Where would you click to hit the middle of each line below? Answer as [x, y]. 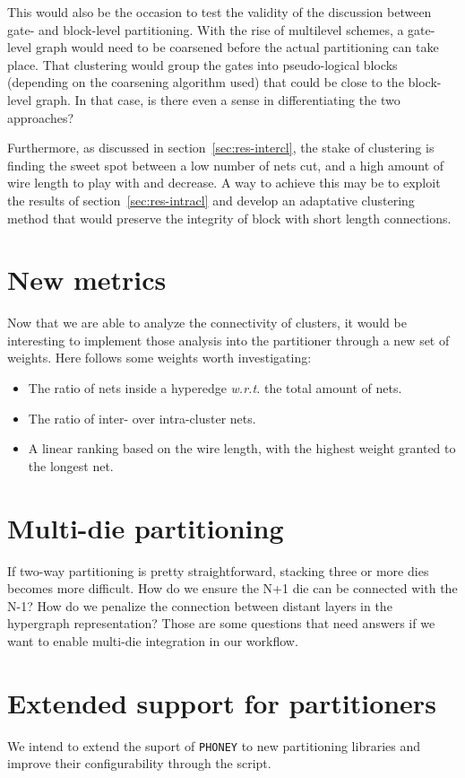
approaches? [41, 117]
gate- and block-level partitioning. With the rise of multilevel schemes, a [206, 29]
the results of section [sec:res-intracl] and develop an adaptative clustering [211, 200]
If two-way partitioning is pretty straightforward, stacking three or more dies [218, 570]
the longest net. [71, 465]
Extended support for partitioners [222, 702]
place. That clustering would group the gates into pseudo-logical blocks [202, 64]
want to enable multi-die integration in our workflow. [153, 640]
